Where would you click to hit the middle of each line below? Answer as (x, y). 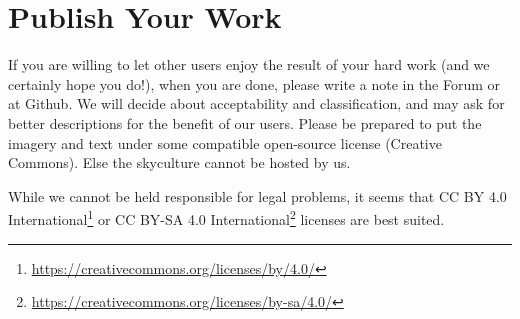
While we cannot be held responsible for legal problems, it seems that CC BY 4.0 (257, 195)
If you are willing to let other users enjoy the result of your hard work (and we (249, 64)
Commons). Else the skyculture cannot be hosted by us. (179, 162)
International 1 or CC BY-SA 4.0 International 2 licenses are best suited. (226, 217)
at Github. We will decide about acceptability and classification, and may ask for (256, 103)
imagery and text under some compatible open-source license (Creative (225, 142)
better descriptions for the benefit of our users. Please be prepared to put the (245, 122)
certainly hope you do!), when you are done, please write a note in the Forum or (254, 83)
